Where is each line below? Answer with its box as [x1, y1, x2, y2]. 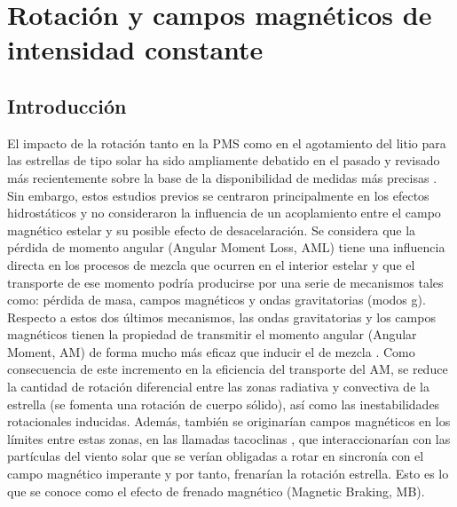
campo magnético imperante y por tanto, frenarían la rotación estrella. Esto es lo [7, 464, 449, 483]
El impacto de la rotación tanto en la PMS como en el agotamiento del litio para [7, 133, 446, 152]
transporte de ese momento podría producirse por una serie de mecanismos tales [7, 273, 444, 291]
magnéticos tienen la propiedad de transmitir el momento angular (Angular [7, 325, 417, 344]
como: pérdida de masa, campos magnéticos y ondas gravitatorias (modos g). [7, 290, 426, 309]
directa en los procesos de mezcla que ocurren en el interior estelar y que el [7, 255, 415, 273]
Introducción [7, 91, 127, 119]
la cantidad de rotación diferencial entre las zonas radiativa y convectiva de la [7, 377, 429, 396]
